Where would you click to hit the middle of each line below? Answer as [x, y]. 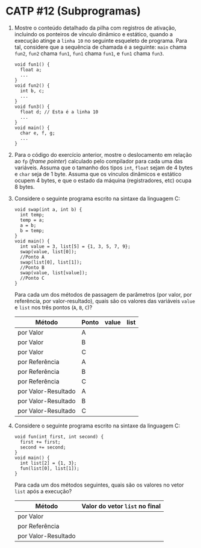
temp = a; [32, 220]
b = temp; [32, 230]
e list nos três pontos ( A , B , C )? [53, 307]
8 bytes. [24, 187]
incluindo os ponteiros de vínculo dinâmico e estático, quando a [93, 34]
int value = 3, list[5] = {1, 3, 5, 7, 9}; [75, 246]
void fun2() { [32, 86]
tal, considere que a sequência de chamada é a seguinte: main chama [100, 47]
